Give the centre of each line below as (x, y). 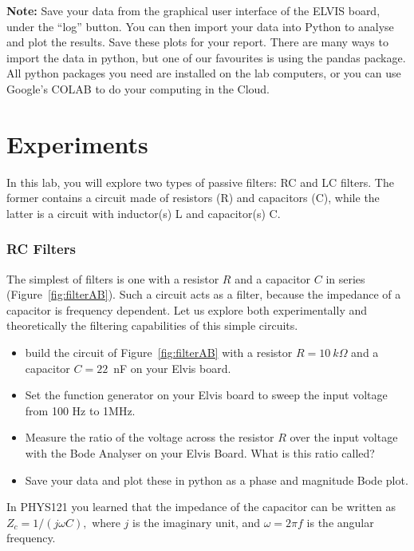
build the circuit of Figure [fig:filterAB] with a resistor (159, 353)
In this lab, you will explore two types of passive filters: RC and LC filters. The (200, 182)
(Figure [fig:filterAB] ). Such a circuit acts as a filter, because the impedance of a (204, 294)
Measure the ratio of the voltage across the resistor (150, 437)
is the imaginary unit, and (197, 522)
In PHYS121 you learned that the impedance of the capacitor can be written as (201, 507)
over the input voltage (344, 437)
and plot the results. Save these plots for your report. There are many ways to (197, 42)
